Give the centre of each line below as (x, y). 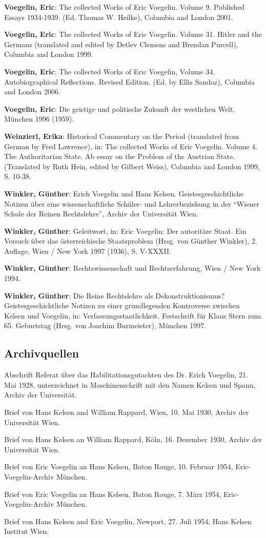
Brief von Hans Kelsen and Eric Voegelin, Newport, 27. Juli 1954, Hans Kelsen (128, 521)
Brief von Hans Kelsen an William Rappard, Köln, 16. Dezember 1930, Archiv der (133, 439)
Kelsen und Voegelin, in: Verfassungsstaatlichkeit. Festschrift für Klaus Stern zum (133, 315)
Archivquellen (42, 353)
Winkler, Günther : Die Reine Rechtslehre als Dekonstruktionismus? (115, 295)
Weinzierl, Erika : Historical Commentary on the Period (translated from (122, 136)
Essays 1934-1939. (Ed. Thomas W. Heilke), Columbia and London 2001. (119, 17)
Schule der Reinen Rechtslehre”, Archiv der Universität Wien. (101, 214)
